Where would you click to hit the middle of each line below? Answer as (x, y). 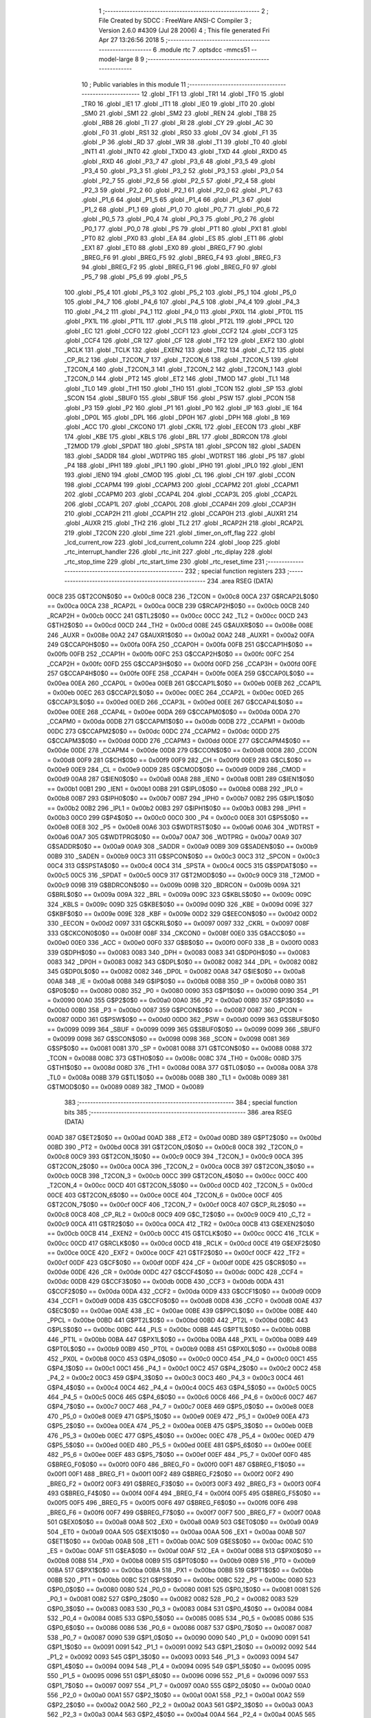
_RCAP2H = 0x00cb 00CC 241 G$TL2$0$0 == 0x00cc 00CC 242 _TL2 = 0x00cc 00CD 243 (178, 616)
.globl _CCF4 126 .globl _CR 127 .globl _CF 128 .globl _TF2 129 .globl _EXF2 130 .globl (184, 340)
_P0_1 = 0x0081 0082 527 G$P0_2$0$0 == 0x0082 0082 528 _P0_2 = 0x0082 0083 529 (173, 1599)
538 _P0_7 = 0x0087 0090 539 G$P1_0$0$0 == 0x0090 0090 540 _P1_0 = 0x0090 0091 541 (179, 1637)
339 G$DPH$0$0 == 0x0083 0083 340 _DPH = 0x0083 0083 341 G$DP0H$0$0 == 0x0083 (179, 952)
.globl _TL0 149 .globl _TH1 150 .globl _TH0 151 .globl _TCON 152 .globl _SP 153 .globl (183, 388)
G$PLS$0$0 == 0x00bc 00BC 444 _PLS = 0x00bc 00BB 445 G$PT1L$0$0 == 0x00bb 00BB (179, 1330)
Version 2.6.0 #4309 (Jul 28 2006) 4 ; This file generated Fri (184, 30)
